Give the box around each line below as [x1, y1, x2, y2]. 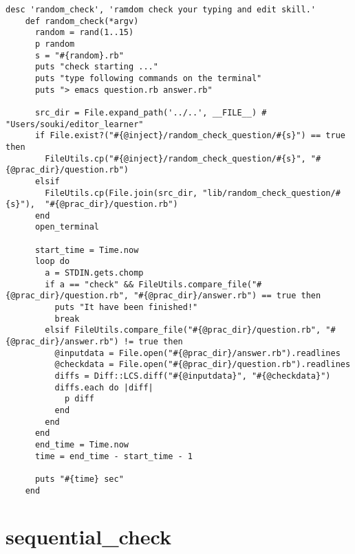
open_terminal [34, 222, 100, 232]
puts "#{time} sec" [34, 474, 124, 484]
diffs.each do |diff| [54, 382, 153, 392]
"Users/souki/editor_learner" [6, 119, 144, 129]
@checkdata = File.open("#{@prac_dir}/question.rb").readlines [54, 359, 351, 370]
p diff [64, 394, 94, 404]
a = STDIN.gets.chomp [45, 268, 144, 278]
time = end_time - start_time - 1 [34, 451, 193, 461]
